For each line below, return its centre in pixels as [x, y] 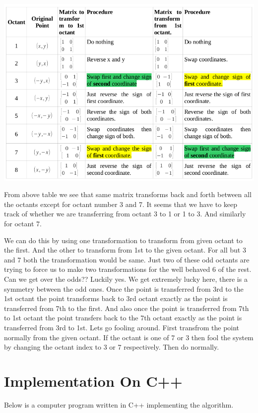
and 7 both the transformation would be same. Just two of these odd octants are [127, 259]
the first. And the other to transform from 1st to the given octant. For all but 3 [125, 250]
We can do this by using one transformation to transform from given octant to [123, 240]
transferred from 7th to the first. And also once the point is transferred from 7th [127, 308]
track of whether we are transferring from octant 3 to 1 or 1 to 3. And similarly [125, 214]
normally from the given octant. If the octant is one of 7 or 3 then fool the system [129, 337]
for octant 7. [23, 223]
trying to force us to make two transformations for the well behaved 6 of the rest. [128, 269]
